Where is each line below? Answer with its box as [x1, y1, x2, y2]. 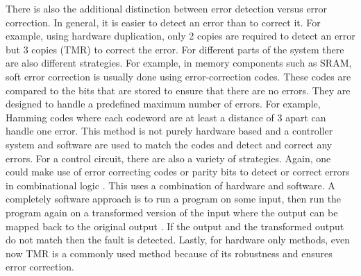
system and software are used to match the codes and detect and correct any [6, 137, 333, 151]
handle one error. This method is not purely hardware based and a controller [6, 123, 333, 138]
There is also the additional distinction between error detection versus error [6, 1, 328, 15]
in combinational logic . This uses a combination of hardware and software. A [6, 178, 335, 192]
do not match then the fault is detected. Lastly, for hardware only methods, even [6, 232, 350, 247]
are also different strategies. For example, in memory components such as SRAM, [6, 55, 352, 70]
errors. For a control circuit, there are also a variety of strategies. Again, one [6, 150, 331, 165]
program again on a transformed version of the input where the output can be [6, 205, 338, 219]
